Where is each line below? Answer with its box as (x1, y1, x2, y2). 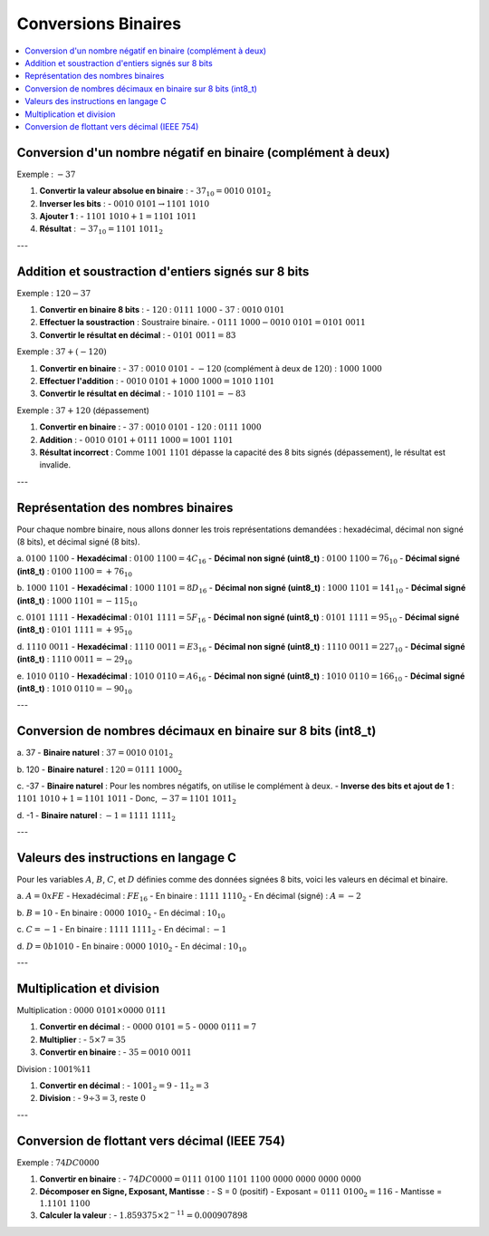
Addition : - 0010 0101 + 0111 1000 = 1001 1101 (39, 434, 234, 445)
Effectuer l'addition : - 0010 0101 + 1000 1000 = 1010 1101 (39, 376, 275, 386)
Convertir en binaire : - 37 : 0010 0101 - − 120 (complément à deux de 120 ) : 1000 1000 (39, 362, 382, 373)
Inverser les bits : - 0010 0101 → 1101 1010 (39, 198, 210, 208)
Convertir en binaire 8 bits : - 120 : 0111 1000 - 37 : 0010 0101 (39, 304, 285, 315)
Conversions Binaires (16, 14, 181, 34)
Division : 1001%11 (16, 1063, 91, 1074)
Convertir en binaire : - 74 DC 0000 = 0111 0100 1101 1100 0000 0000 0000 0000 (39, 1173, 361, 1184)
